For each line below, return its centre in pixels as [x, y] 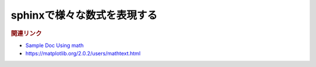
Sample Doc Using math [55, 45]
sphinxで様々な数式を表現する [84, 15]
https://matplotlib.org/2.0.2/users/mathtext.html [83, 54]
